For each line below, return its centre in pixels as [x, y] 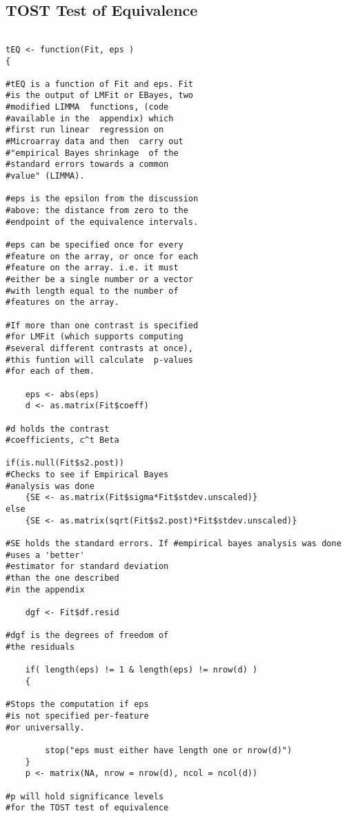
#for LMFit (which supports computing [95, 337]
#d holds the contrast [58, 429]
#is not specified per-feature [77, 716]
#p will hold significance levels [85, 796]
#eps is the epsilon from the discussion [102, 199]
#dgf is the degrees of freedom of [87, 636]
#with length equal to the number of [92, 291]
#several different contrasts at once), [100, 348]
